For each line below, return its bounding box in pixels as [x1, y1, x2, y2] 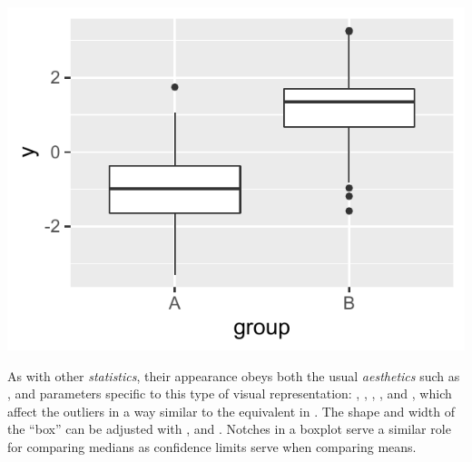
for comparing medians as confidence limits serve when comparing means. [7, 437, 417, 456]
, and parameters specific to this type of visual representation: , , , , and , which [7, 384, 452, 403]
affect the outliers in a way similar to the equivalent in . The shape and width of [7, 401, 456, 420]
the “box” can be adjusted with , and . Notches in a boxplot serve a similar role [7, 419, 451, 438]
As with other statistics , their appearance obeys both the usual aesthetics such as [7, 366, 460, 385]
